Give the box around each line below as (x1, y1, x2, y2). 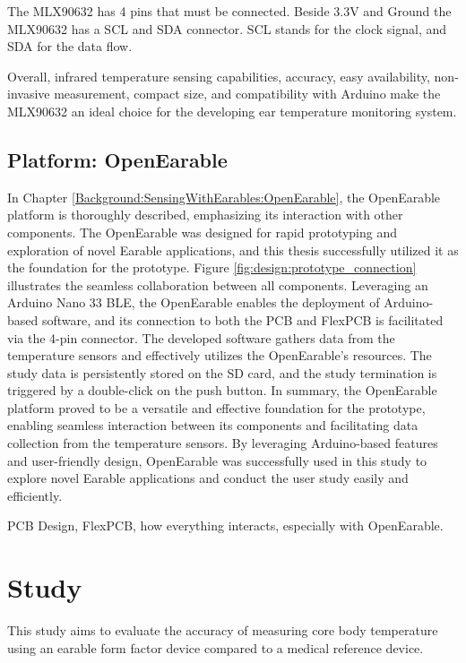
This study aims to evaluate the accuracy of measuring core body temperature (7, 621, 438, 640)
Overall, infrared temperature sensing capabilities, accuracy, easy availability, (7, 66, 430, 85)
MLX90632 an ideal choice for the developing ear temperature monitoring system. (7, 101, 457, 120)
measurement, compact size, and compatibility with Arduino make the (54, 84, 441, 103)
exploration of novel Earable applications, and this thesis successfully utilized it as (7, 240, 459, 259)
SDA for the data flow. (7, 37, 133, 56)
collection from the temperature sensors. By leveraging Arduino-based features (7, 434, 438, 452)
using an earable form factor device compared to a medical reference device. (7, 638, 424, 657)
